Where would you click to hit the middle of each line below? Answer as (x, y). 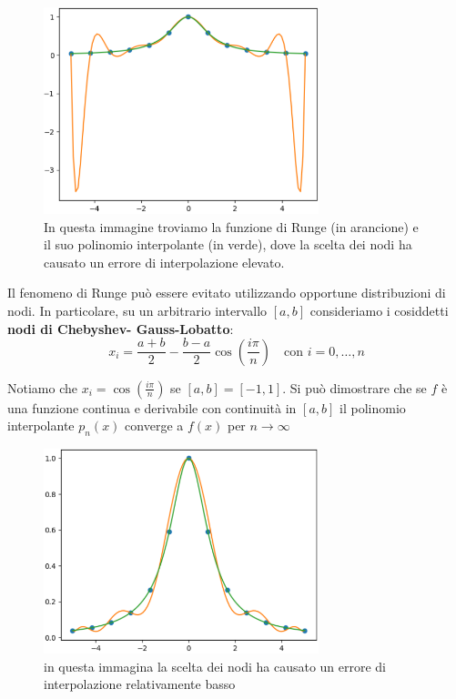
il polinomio (373, 407)
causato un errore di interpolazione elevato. (164, 262)
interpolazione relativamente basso (140, 684)
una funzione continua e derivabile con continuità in (152, 407)
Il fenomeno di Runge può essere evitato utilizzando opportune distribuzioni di (227, 293)
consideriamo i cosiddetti (379, 310)
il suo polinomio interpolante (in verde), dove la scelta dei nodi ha (228, 244)
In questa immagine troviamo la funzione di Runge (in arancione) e (231, 226)
